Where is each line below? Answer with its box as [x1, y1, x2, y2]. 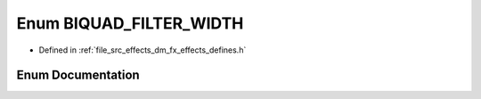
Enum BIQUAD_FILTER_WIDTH [16, 13, 244, 33]
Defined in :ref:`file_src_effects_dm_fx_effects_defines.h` [38, 45, 247, 55]
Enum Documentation [16, 68, 140, 83]
